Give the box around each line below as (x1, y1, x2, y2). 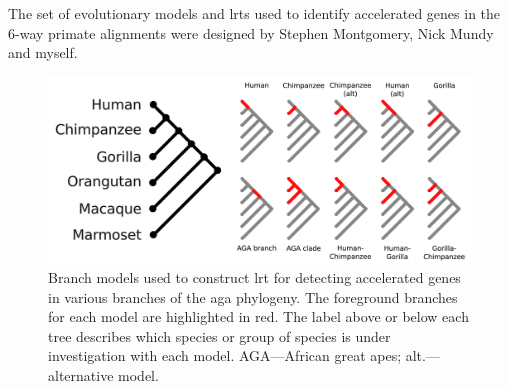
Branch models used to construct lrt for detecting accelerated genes (48, 267, 461, 288)
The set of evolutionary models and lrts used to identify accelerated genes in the (8, 3, 501, 23)
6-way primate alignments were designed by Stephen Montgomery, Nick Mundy (8, 22, 494, 43)
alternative (48, 365, 114, 386)
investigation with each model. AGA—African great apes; (48, 345, 402, 366)
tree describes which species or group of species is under (48, 325, 391, 346)
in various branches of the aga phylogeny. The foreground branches (48, 286, 458, 307)
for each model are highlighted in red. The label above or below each (48, 306, 469, 327)
